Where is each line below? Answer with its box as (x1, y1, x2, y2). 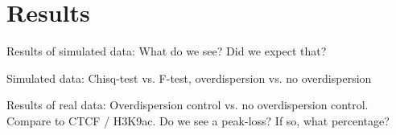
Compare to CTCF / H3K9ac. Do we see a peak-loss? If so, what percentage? (6, 112, 390, 129)
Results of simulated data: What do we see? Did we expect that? (6, 43, 327, 59)
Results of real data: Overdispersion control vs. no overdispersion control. (6, 96, 369, 113)
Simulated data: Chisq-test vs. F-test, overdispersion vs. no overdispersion (6, 69, 372, 86)
